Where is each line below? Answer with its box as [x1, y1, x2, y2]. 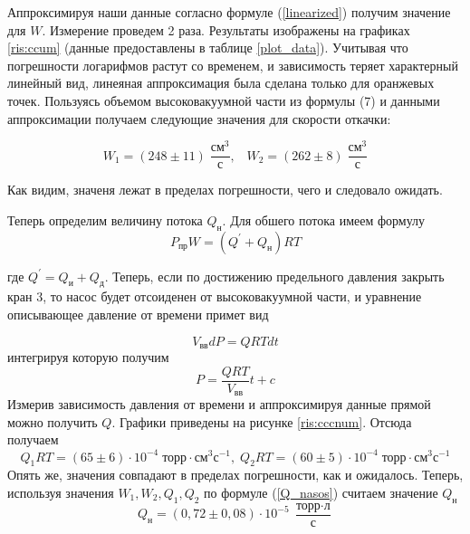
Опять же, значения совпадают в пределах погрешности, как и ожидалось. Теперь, [7, 465, 464, 484]
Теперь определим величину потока [7, 210, 203, 229]
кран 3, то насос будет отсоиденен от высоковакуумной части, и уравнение [7, 287, 422, 306]
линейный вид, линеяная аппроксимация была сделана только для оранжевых [7, 73, 435, 92]
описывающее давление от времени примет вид [7, 305, 269, 324]
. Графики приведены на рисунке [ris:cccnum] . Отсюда [111, 412, 412, 431]
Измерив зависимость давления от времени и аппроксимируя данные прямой [7, 395, 431, 414]
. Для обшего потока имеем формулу [222, 210, 426, 229]
